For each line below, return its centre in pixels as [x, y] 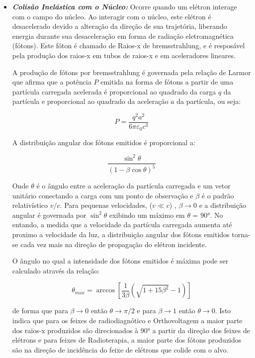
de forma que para [40, 311]
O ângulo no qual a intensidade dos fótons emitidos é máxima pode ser [120, 261]
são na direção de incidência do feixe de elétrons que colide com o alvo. [120, 349]
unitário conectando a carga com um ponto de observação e [103, 195]
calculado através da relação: [56, 270]
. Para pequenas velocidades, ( [106, 205]
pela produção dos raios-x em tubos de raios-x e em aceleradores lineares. [124, 55]
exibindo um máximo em [147, 215]
